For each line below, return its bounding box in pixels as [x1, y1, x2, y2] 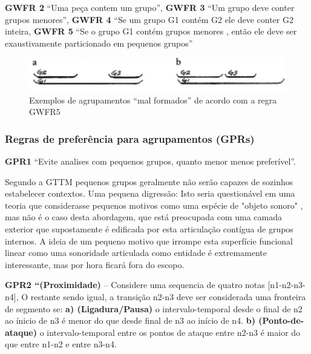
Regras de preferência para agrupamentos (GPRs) [5, 131, 255, 146]
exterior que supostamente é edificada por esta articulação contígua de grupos [5, 223, 293, 235]
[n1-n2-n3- [267, 278, 306, 291]
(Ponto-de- [258, 314, 304, 327]
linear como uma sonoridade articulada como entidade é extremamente [5, 246, 267, 259]
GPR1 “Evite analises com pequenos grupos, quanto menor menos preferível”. [5, 155, 296, 168]
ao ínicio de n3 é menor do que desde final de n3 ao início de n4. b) [5, 314, 255, 327]
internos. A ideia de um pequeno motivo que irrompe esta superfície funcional [5, 234, 293, 247]
